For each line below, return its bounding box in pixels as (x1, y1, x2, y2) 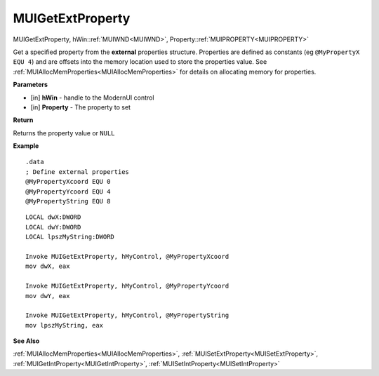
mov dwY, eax (25, 292, 70, 300)
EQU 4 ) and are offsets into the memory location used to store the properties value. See (13, 58, 267, 66)
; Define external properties (25, 168, 130, 175)
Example (13, 142, 39, 150)
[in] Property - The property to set (30, 102, 131, 112)
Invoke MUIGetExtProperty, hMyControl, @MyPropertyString (25, 311, 230, 319)
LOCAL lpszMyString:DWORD (25, 233, 115, 241)
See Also (13, 337, 40, 345)
